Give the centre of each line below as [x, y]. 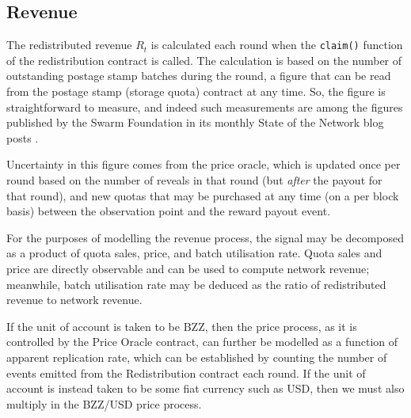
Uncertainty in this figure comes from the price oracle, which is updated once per [204, 164]
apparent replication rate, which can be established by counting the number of [197, 357]
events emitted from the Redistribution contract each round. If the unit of [186, 372]
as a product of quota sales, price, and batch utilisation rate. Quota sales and [194, 253]
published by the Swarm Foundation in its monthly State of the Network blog [195, 122]
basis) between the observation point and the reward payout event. [169, 211]
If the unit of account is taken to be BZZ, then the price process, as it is [182, 326]
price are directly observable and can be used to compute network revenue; [188, 268]
